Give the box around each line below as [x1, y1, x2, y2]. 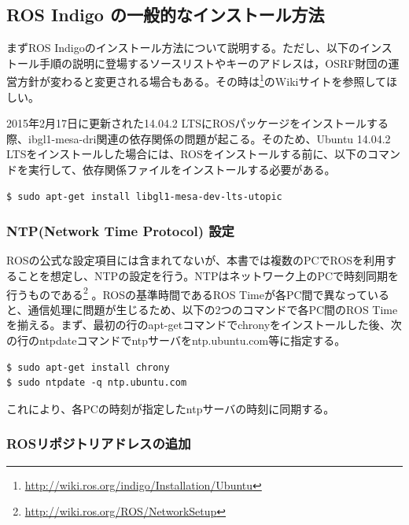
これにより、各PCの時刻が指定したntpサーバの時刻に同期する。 [6, 400, 335, 416]
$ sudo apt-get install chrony [6, 361, 170, 373]
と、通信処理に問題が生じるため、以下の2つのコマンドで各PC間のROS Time [6, 301, 398, 317]
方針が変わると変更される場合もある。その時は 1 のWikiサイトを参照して [17, 71, 386, 90]
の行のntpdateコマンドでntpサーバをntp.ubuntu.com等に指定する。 [6, 332, 346, 349]
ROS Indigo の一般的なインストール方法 [6, 2, 325, 27]
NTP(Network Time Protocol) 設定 [6, 221, 234, 241]
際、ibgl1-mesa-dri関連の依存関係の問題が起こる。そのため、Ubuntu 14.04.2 [6, 130, 391, 146]
